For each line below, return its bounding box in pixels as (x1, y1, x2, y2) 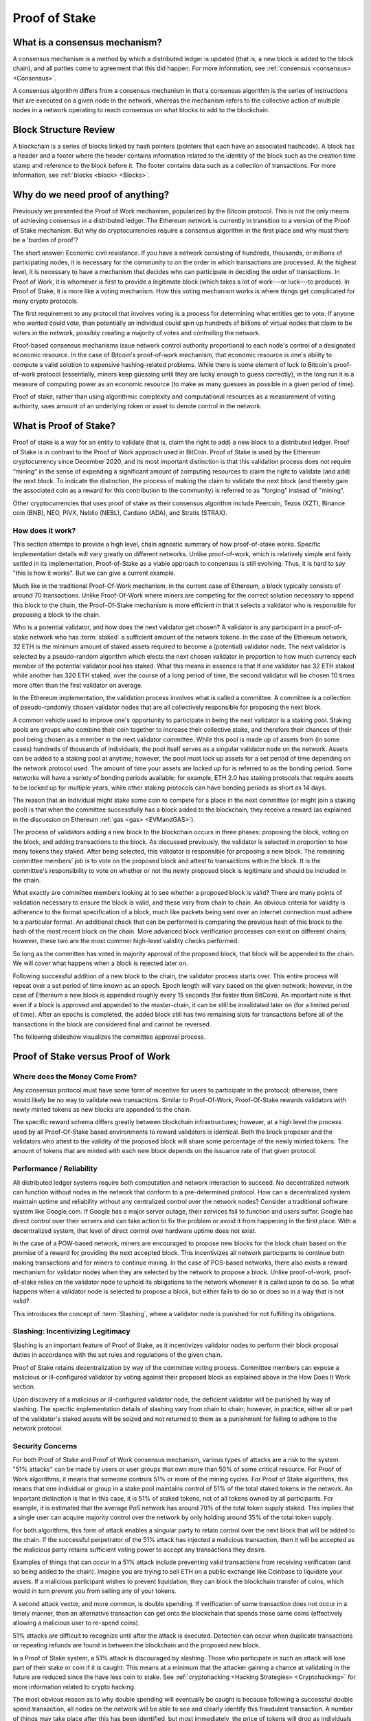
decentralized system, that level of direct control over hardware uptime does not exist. (12, 1226, 257, 1235)
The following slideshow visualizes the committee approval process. (12, 1033, 206, 1041)
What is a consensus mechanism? (12, 36, 163, 48)
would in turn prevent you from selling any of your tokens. (12, 1587, 177, 1595)
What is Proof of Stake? (12, 420, 116, 432)
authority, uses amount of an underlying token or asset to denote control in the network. (12, 402, 262, 410)
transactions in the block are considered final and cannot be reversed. (12, 1020, 212, 1028)
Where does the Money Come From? (12, 1071, 137, 1081)
